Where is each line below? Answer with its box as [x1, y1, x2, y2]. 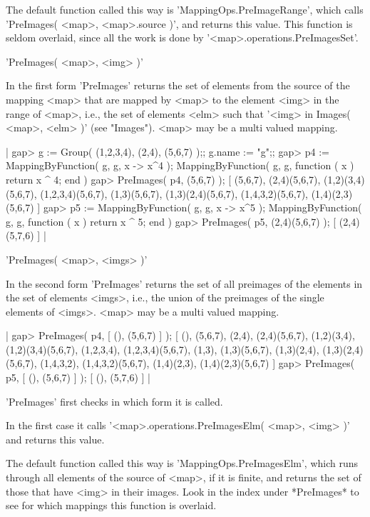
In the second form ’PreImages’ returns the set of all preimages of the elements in [6, 276, 363, 291]
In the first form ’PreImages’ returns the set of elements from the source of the [6, 78, 350, 93]
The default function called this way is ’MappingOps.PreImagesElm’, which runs [6, 456, 359, 471]
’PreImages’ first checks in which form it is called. [6, 393, 223, 408]
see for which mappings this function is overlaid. [6, 498, 217, 513]
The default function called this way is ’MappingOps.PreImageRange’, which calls [6, 2, 364, 16]
